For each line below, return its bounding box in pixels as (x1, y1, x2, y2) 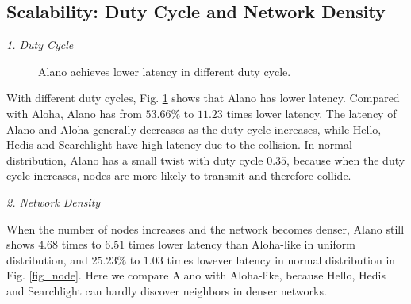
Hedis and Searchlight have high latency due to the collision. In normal (6, 136, 352, 153)
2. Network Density (6, 193, 101, 210)
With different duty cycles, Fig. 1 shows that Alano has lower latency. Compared (6, 89, 400, 106)
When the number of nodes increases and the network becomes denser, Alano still (6, 220, 405, 237)
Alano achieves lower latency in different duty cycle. (38, 63, 291, 79)
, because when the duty (286, 151, 405, 168)
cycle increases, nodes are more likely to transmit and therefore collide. (6, 167, 351, 184)
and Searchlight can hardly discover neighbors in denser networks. (6, 282, 327, 298)
